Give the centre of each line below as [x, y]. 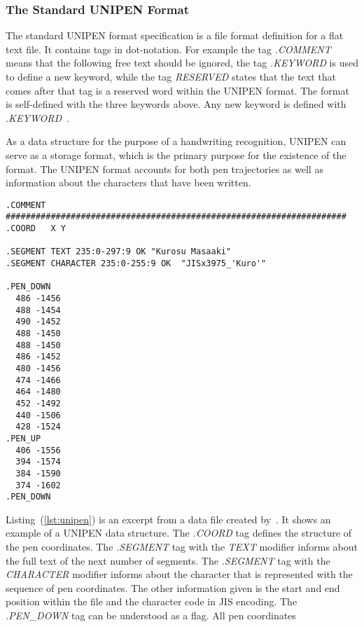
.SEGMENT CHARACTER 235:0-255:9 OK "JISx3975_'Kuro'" [136, 264]
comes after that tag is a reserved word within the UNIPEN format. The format [177, 90]
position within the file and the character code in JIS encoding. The [152, 601]
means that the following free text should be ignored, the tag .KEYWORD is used [182, 63]
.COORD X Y [36, 229]
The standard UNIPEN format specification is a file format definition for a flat [175, 35]
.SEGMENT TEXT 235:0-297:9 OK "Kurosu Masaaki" [119, 252]
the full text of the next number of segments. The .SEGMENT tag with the [168, 560]
